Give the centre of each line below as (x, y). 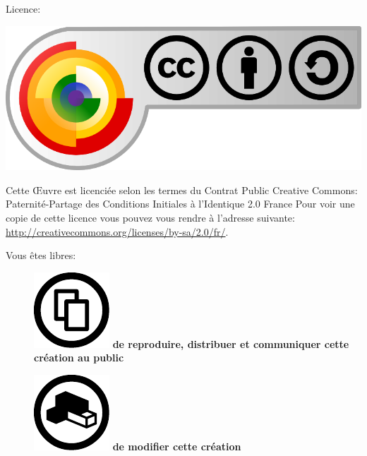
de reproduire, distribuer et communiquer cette (231, 343)
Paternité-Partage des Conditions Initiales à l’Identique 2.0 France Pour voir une (180, 204)
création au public (79, 358)
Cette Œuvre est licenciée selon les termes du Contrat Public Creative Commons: (182, 190)
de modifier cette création (177, 446)
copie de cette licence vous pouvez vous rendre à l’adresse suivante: (150, 217)
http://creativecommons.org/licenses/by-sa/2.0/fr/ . (117, 231)
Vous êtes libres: (41, 255)
